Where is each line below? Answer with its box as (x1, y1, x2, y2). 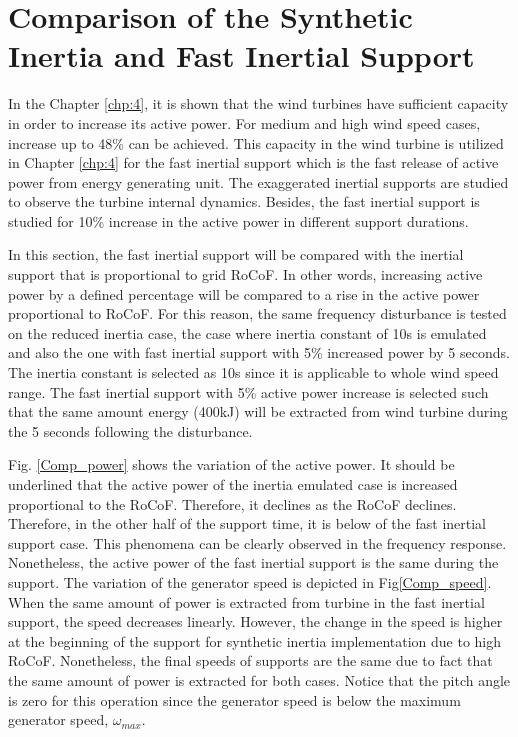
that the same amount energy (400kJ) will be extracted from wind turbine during (8, 401, 508, 422)
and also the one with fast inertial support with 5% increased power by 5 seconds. (8, 342, 510, 363)
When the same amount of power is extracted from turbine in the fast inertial (8, 591, 485, 612)
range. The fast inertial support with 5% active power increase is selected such (8, 381, 489, 402)
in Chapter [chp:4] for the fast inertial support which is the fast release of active (8, 152, 499, 173)
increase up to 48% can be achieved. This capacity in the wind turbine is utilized (8, 132, 504, 153)
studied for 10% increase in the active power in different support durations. (8, 210, 469, 231)
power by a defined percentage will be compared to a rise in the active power (8, 283, 480, 304)
